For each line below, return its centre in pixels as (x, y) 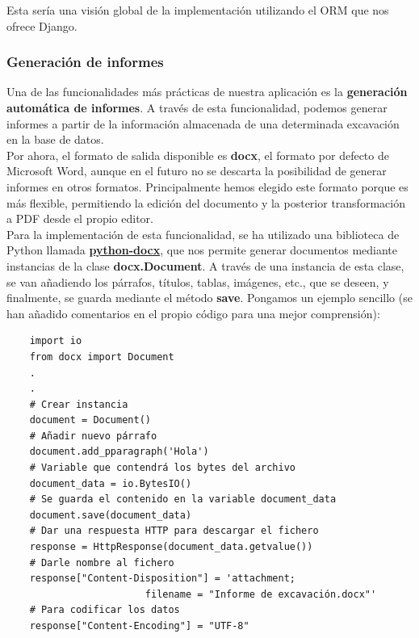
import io (56, 341)
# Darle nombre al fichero (102, 562)
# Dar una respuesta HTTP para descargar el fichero (174, 531)
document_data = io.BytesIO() (111, 483)
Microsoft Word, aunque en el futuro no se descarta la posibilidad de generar (197, 171)
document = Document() (90, 420)
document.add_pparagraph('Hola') (119, 452)
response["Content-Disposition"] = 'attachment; (162, 579)
